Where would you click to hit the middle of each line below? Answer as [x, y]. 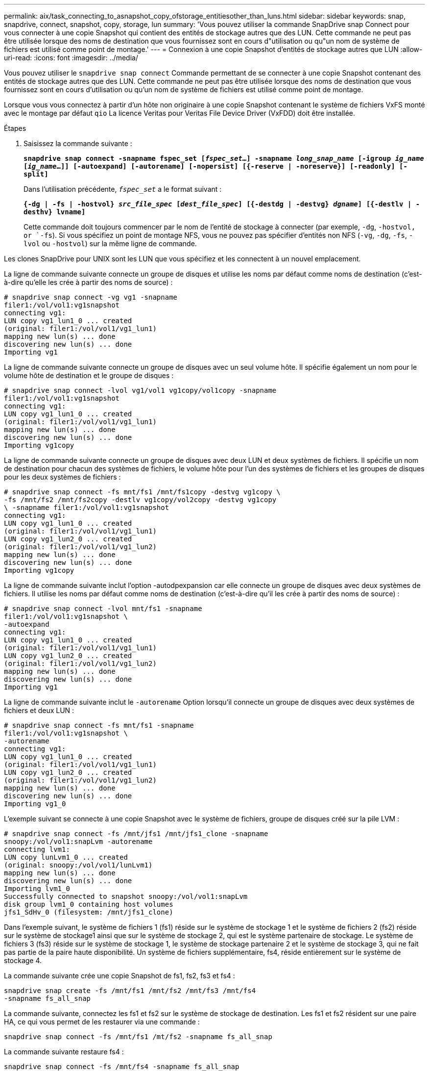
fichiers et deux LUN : [39, 710]
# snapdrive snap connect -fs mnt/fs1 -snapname [99, 725]
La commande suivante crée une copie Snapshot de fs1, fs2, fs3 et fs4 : [119, 976]
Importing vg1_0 [35, 804]
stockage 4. [23, 960]
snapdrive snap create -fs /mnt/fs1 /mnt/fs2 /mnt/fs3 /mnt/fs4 [130, 991]
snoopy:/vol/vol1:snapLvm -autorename [78, 841]
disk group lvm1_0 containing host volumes [89, 904]
